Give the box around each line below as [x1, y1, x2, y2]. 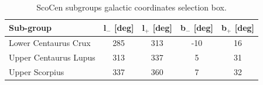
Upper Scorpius [9, 65, 64, 77]
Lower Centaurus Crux [9, 37, 91, 49]
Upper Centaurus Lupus [9, 51, 95, 63]
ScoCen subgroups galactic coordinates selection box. [36, 1, 227, 13]
